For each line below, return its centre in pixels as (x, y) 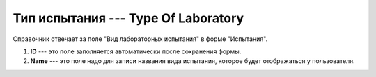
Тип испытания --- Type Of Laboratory (128, 18)
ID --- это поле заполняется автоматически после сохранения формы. (136, 51)
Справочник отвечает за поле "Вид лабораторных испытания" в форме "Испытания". (140, 39)
